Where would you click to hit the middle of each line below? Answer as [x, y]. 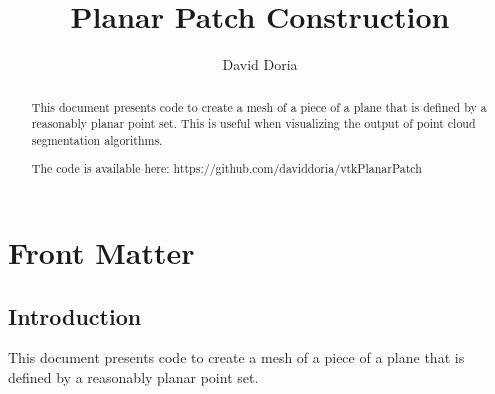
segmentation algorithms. [97, 139]
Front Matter [101, 252]
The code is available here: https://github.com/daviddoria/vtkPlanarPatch [226, 168]
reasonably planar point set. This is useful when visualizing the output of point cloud [253, 123]
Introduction [75, 315]
